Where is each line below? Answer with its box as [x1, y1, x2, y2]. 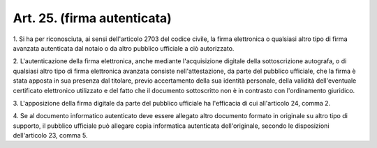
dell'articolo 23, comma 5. [13, 131, 88, 140]
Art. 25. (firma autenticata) [13, 10, 172, 26]
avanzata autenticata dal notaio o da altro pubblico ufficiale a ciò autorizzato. [13, 44, 235, 52]
